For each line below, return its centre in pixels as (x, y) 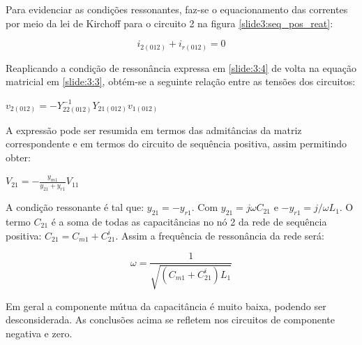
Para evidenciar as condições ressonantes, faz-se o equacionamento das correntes (177, 9)
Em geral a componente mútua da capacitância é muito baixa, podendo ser (166, 306)
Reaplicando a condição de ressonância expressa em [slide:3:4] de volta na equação (181, 67)
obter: (18, 157)
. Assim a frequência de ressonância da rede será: (220, 235)
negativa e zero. (39, 333)
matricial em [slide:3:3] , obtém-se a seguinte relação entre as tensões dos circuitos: (181, 81)
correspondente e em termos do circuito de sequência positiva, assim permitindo (176, 144)
